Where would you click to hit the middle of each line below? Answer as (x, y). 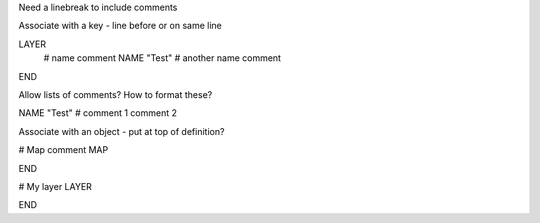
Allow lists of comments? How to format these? (115, 94)
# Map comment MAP (63, 150)
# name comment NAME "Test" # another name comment (162, 58)
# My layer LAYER (55, 186)
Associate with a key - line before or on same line (120, 26)
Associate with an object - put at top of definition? (121, 131)
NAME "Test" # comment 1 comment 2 (97, 113)
